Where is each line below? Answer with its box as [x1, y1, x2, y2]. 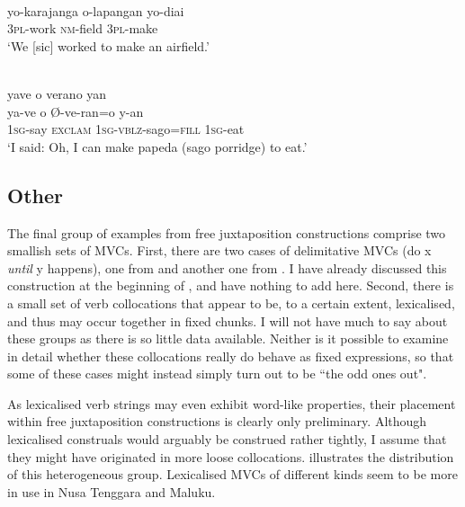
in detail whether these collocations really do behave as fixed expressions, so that [7, 346, 454, 365]
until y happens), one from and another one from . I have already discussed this [7, 258, 447, 277]
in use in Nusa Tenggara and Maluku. [7, 482, 216, 501]
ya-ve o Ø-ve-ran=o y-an [7, 102, 144, 120]
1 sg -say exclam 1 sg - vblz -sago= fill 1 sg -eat [7, 120, 245, 138]
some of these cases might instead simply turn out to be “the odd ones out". [7, 364, 427, 383]
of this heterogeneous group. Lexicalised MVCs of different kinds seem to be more [7, 465, 458, 484]
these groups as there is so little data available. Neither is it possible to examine [7, 329, 449, 348]
